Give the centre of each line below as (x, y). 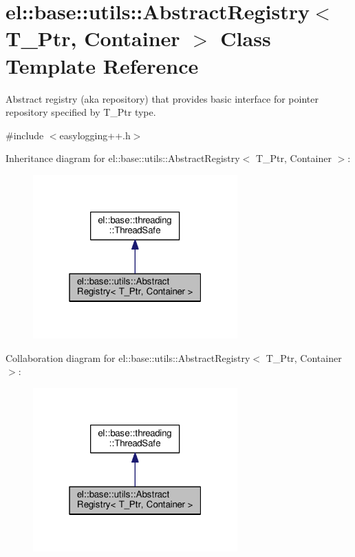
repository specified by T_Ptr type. (81, 112)
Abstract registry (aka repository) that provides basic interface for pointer (162, 98)
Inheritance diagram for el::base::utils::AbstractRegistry (123, 158)
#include (25, 135)
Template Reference (102, 65)
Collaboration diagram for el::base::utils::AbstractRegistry (128, 357)
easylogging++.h (95, 135)
